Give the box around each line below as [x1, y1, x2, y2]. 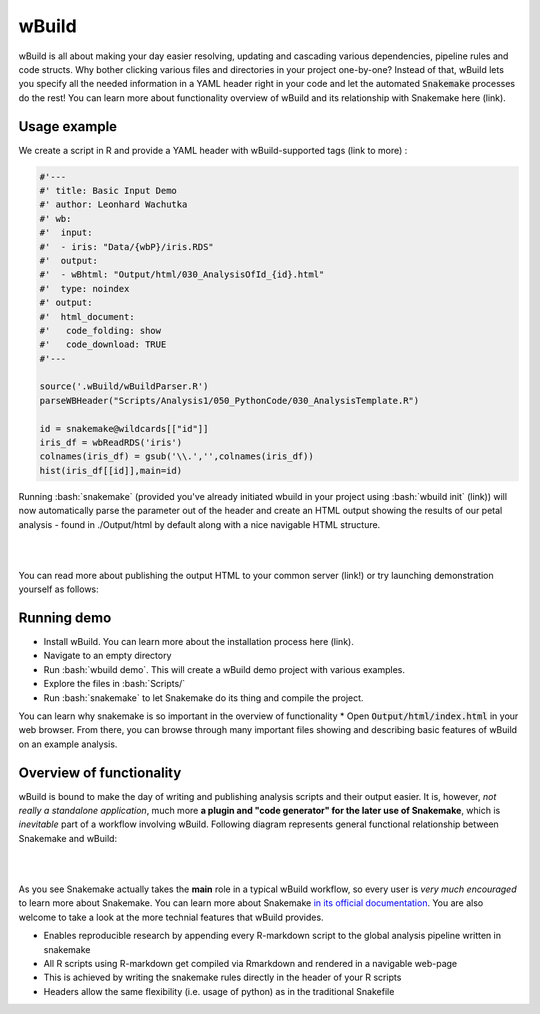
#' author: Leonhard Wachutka [39, 199, 188, 210]
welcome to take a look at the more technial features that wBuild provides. [18, 911, 324, 923]
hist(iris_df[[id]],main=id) [39, 465, 183, 476]
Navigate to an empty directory [43, 650, 172, 662]
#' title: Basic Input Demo [39, 185, 177, 196]
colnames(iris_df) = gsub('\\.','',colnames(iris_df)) [39, 451, 314, 462]
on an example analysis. [18, 738, 118, 750]
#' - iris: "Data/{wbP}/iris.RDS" [39, 241, 214, 252]
